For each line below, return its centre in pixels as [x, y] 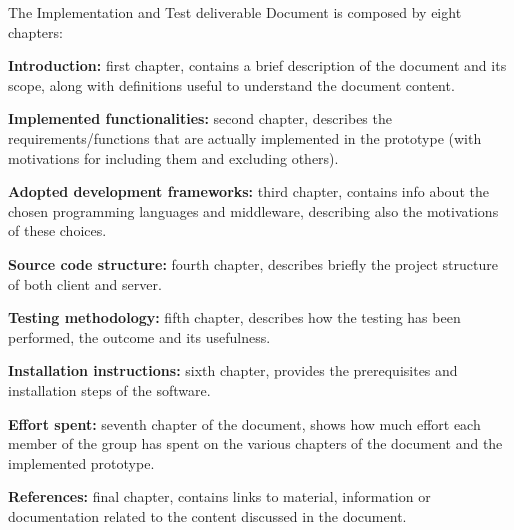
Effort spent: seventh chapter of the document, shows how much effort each [244, 423]
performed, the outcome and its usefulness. [139, 336]
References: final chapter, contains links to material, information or [219, 496]
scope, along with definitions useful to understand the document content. [231, 84]
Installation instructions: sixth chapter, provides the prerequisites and [233, 370]
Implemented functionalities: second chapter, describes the [200, 118]
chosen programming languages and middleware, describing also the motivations [253, 210]
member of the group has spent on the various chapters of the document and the [255, 443]
